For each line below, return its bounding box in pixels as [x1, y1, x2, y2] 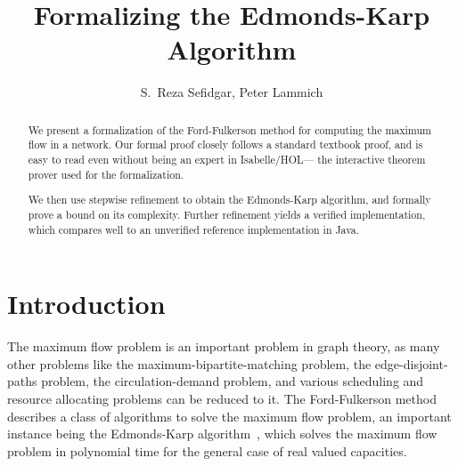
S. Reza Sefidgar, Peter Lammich [140, 83, 323, 101]
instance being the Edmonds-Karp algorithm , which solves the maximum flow [7, 424, 438, 443]
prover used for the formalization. [28, 166, 184, 181]
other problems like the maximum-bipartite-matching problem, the [7, 354, 372, 373]
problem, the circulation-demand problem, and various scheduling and [41, 372, 424, 390]
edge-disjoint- [374, 354, 448, 373]
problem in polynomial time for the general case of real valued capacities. [7, 441, 407, 460]
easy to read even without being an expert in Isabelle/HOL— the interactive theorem [28, 152, 426, 167]
